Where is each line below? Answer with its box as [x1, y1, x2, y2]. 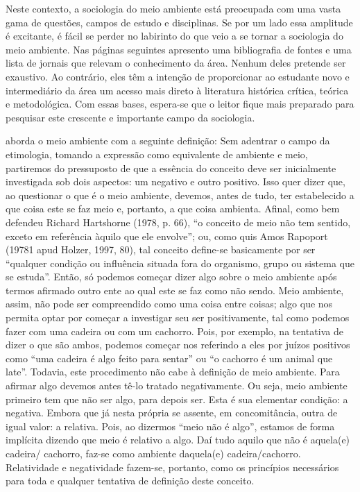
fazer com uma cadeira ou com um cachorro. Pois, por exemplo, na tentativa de [6, 323, 343, 338]
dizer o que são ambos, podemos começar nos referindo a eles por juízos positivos [6, 337, 350, 352]
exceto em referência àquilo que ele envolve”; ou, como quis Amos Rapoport [6, 228, 328, 243]
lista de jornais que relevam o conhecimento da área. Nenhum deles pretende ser [6, 56, 346, 70]
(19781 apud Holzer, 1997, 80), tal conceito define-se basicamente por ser [6, 242, 316, 257]
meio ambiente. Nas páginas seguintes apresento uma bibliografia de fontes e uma [6, 42, 352, 56]
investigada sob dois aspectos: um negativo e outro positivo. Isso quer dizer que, [6, 174, 345, 189]
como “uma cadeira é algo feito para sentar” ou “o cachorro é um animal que [6, 350, 333, 365]
